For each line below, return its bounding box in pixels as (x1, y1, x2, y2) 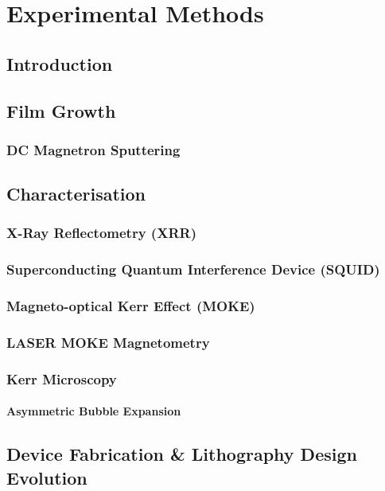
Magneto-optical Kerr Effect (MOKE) (6, 296, 255, 316)
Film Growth (6, 98, 116, 123)
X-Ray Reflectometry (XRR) (6, 223, 196, 243)
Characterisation (6, 181, 146, 206)
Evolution (6, 465, 87, 489)
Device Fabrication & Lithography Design (6, 442, 357, 466)
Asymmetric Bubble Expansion (6, 403, 181, 419)
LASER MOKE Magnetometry (6, 333, 210, 353)
